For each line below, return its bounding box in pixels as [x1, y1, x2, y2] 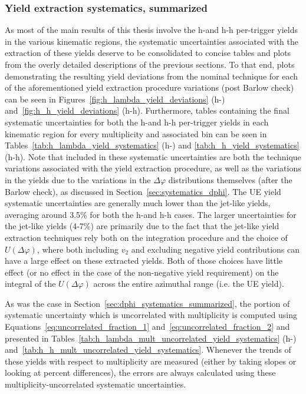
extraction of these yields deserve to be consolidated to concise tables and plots [5, 47, 291, 59]
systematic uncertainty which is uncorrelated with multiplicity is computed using [5, 309, 297, 321]
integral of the [5, 277, 56, 290]
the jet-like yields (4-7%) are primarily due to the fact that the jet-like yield [5, 220, 279, 232]
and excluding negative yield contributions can [131, 243, 300, 255]
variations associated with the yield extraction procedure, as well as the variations [5, 162, 301, 174]
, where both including [37, 243, 119, 255]
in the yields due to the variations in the [5, 173, 151, 186]
